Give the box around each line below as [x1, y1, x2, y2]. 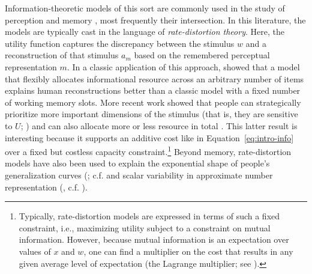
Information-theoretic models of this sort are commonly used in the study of [5, 2, 285, 14]
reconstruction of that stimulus [5, 49, 119, 61]
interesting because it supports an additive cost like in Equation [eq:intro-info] [5, 131, 294, 144]
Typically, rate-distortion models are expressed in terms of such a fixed [19, 210, 280, 222]
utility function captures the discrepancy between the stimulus [5, 37, 235, 49]
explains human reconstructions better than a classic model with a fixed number [5, 84, 301, 97]
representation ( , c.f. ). [5, 180, 88, 193]
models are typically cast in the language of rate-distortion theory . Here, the [5, 25, 284, 38]
